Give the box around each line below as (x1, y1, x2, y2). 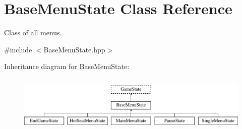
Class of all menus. (4, 27, 62, 38)
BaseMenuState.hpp (43, 44, 105, 54)
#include (4, 44, 32, 54)
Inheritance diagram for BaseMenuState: (4, 61, 130, 72)
